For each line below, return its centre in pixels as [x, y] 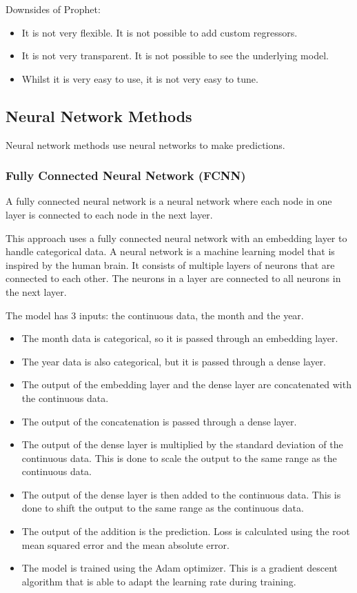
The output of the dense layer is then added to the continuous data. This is [181, 494]
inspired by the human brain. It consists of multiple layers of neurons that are [170, 264]
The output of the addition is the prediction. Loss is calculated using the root [186, 531]
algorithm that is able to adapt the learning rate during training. [159, 581]
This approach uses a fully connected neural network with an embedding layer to [176, 238]
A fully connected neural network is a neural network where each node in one [169, 201]
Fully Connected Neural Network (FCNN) [126, 175]
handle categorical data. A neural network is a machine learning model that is [170, 251]
